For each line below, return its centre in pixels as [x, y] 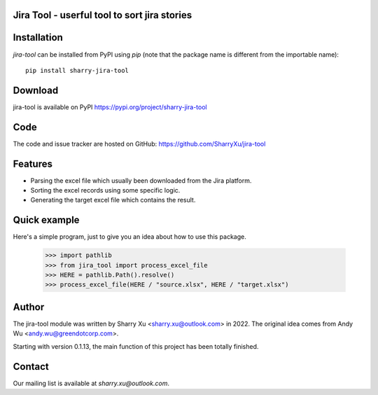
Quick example [46, 220]
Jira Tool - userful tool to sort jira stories [103, 15]
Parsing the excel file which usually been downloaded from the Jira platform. [141, 180]
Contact [31, 367]
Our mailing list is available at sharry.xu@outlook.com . [91, 383]
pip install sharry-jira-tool [77, 70]
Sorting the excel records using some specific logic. [105, 190]
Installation [38, 37]
